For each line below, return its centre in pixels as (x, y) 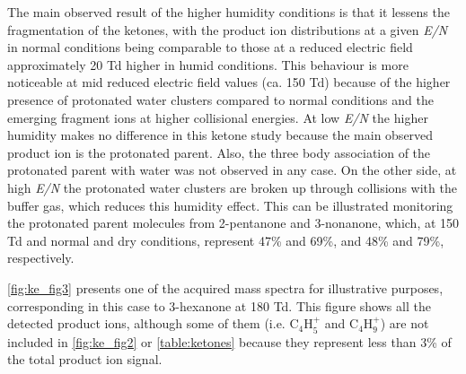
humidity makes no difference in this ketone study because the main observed (220, 135)
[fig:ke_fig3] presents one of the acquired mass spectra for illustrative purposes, (225, 287)
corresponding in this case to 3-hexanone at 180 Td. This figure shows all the (219, 305)
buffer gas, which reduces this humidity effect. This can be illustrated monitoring (230, 205)
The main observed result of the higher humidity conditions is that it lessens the (229, 12)
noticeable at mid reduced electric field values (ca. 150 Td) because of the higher (229, 82)
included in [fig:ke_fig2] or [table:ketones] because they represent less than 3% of (229, 341)
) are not (404, 323)
